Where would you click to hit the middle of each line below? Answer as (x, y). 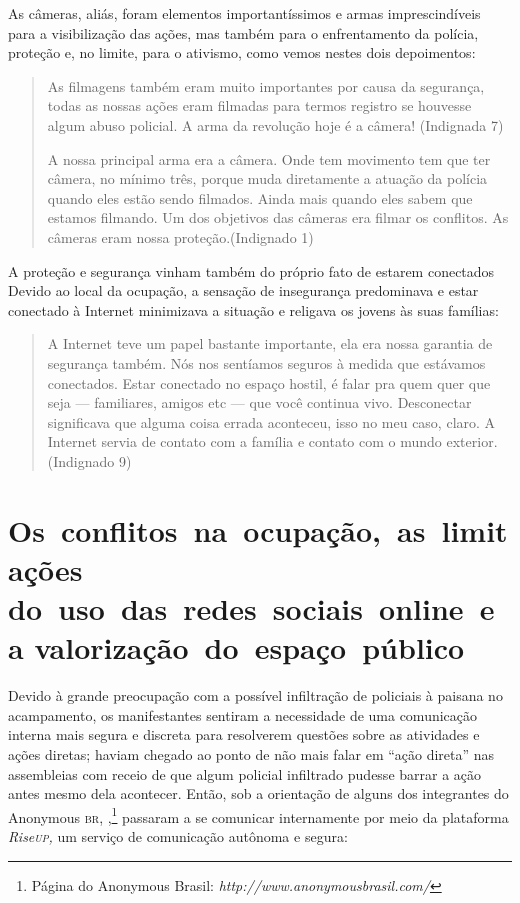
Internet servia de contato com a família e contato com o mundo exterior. (272, 441)
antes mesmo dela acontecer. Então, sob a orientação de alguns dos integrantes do (258, 793)
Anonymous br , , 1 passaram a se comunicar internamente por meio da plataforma (258, 815)
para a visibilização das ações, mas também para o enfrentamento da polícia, (243, 32)
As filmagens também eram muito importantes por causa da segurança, (266, 85)
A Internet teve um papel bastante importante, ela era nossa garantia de (270, 343)
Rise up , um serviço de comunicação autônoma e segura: (178, 835)
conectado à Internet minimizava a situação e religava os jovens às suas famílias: (253, 309)
